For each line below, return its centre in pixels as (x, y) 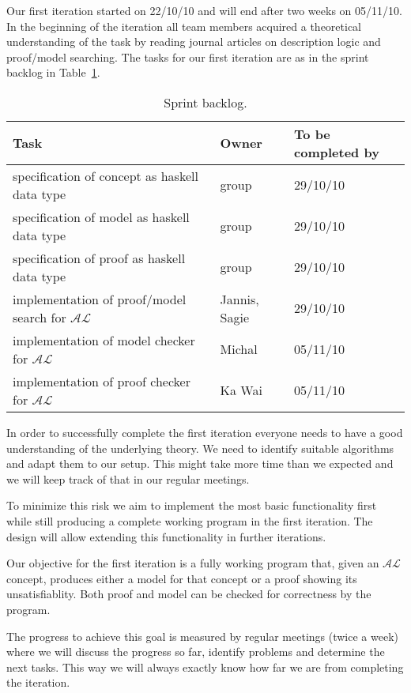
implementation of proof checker (102, 381)
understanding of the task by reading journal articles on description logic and (194, 41)
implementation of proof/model (100, 299)
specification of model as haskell (101, 217)
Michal (239, 349)
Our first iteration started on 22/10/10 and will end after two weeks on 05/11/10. (204, 10)
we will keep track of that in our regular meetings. (128, 478)
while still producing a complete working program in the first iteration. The (190, 520)
